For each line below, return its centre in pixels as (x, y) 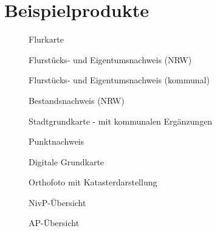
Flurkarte (46, 39)
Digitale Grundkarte (67, 161)
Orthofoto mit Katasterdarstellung (93, 182)
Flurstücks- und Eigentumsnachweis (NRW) (110, 59)
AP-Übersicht (54, 223)
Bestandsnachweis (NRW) (77, 100)
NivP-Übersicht (57, 202)
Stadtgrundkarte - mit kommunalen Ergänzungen (121, 121)
